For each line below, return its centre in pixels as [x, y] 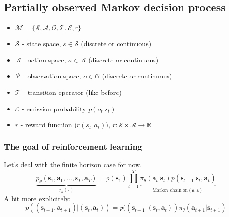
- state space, [41, 43]
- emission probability [54, 108]
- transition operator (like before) [72, 92]
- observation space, [52, 76]
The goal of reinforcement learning [73, 146]
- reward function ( [49, 125]
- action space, [45, 59]
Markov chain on [170, 191]
